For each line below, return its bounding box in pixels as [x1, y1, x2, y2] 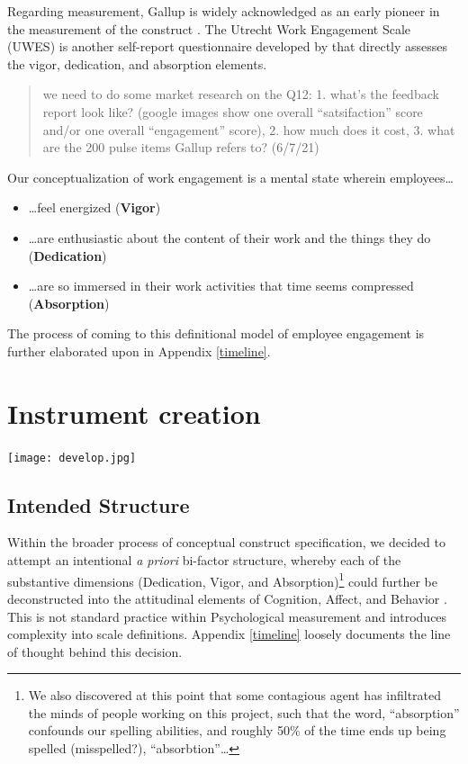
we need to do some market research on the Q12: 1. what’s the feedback [42, 85, 439, 103]
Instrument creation [7, 394, 261, 431]
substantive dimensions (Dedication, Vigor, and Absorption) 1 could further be [7, 569, 437, 590]
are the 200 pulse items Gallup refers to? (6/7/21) [42, 138, 319, 157]
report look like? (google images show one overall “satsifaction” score [42, 102, 423, 121]
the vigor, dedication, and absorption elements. [7, 54, 267, 73]
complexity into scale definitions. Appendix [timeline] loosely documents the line [7, 625, 451, 643]
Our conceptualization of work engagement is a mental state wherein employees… [7, 167, 454, 186]
